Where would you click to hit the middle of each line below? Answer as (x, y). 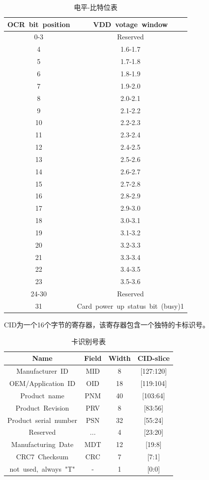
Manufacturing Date (42, 444)
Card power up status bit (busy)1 (130, 306)
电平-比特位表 (96, 7)
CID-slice (153, 358)
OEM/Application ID (42, 383)
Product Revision (42, 407)
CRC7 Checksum (42, 457)
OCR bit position (39, 24)
